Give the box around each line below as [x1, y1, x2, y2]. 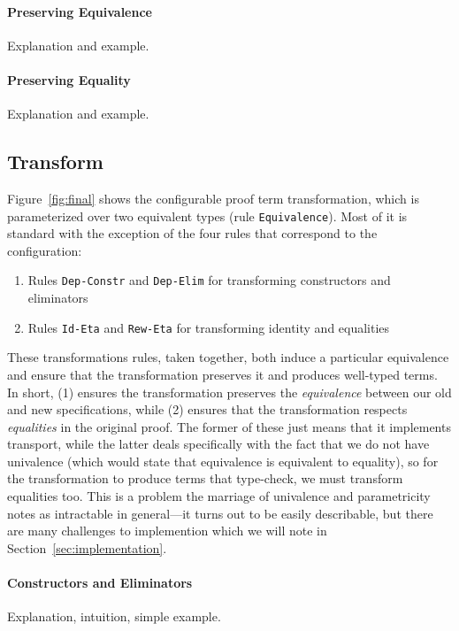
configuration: [7, 241, 82, 259]
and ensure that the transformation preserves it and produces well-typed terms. [7, 365, 438, 383]
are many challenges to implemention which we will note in [7, 521, 327, 540]
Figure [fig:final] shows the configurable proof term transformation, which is [7, 189, 419, 207]
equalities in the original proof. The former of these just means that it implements [7, 417, 451, 435]
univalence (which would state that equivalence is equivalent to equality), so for [7, 451, 439, 470]
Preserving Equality [7, 70, 131, 88]
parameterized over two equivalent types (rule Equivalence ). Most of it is [7, 206, 408, 225]
